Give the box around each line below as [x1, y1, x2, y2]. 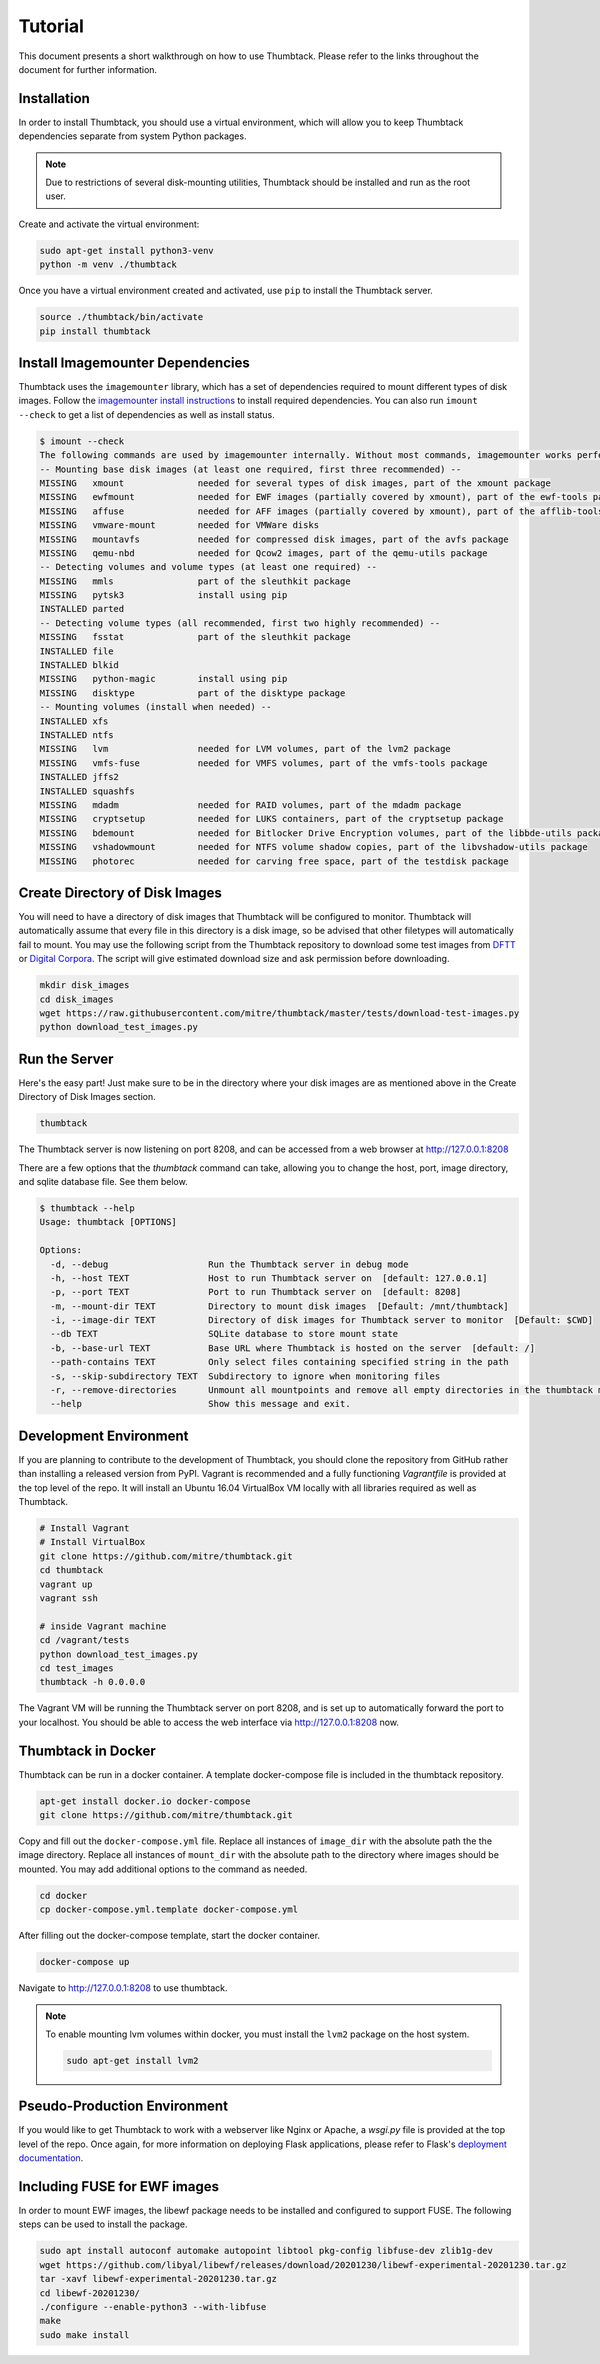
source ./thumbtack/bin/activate [39, 311, 204, 323]
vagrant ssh [39, 1593, 99, 1604]
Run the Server [18, 1050, 114, 1067]
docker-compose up [39, 1956, 130, 1968]
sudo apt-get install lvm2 [66, 2055, 199, 2066]
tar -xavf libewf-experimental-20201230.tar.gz [39, 2273, 277, 2285]
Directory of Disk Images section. [18, 1091, 157, 1103]
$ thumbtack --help [39, 1202, 135, 1214]
